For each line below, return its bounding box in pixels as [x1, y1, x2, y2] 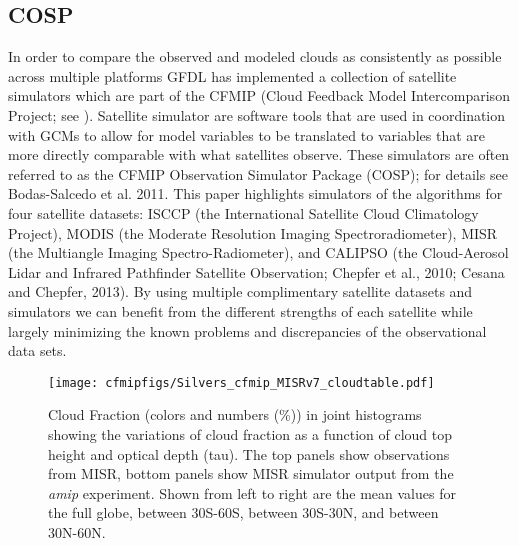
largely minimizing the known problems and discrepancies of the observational [8, 320, 487, 341]
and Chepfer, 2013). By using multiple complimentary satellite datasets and [8, 281, 473, 302]
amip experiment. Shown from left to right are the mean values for [48, 482, 456, 503]
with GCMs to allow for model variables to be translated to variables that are [8, 124, 485, 145]
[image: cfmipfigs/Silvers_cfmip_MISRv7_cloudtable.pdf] [48, 375, 435, 390]
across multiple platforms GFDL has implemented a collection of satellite [8, 65, 457, 86]
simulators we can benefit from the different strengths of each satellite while [8, 300, 473, 321]
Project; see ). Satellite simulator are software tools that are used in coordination [8, 104, 506, 125]
